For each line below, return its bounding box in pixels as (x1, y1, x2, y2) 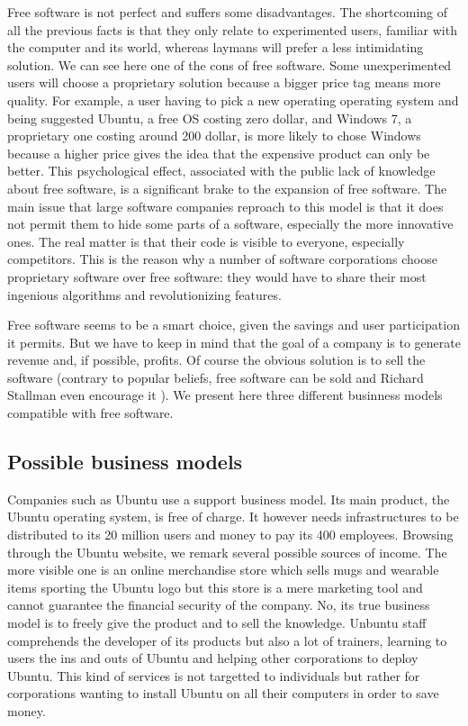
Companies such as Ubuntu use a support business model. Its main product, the (7, 489, 450, 508)
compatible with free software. (7, 404, 174, 422)
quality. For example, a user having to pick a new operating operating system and (7, 90, 459, 109)
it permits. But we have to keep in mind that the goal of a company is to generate (7, 332, 461, 351)
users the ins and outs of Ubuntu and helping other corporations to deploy (7, 649, 418, 667)
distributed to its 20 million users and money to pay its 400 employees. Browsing (7, 525, 454, 544)
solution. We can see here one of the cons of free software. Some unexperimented (7, 55, 452, 74)
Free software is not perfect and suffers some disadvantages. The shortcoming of (7, 3, 448, 21)
